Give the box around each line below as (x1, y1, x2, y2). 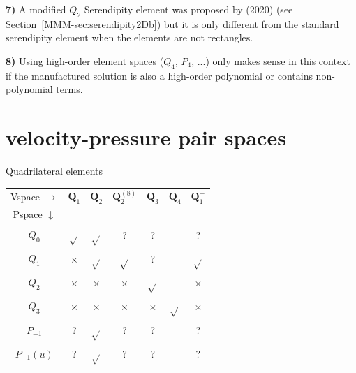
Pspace (13, 207, 43, 221)
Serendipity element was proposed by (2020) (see (84, 2, 293, 16)
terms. (56, 82, 83, 96)
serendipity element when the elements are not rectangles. (6, 30, 253, 45)
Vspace (10, 189, 40, 204)
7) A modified (6, 2, 66, 16)
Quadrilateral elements (6, 163, 103, 178)
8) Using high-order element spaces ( (6, 53, 164, 68)
